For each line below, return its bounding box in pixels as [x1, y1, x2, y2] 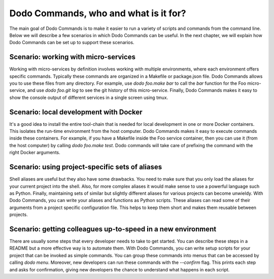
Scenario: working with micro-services [9, 53, 135, 61]
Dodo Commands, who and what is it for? [9, 8, 186, 19]
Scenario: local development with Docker [9, 108, 143, 116]
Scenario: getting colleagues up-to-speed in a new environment [9, 225, 217, 233]
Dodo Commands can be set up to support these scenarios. [9, 40, 134, 46]
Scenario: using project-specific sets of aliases [9, 163, 162, 171]
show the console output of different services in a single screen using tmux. [9, 94, 168, 100]
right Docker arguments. [9, 150, 60, 156]
